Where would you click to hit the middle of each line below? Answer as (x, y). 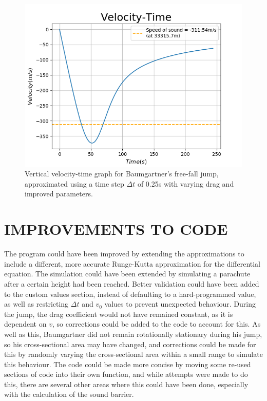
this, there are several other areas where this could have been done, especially (126, 384)
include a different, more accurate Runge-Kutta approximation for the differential (132, 263)
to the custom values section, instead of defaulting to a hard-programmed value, (130, 294)
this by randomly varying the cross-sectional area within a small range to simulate (133, 354)
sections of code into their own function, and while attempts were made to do (126, 374)
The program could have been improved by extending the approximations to (124, 254)
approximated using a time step (74, 183)
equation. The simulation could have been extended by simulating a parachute (127, 274)
